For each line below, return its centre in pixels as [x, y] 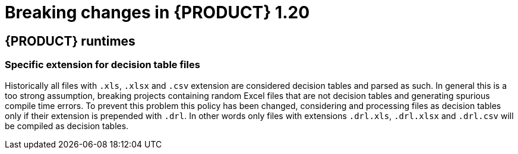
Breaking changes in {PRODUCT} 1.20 [157, 12]
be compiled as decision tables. [67, 126]
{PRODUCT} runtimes [70, 41]
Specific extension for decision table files [102, 65]
